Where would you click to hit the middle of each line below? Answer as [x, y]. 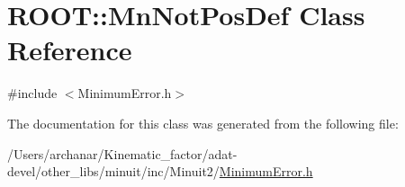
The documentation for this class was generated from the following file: [203, 123]
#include [32, 93]
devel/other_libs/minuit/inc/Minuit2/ [113, 171]
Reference [70, 50]
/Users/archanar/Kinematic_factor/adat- [122, 153]
